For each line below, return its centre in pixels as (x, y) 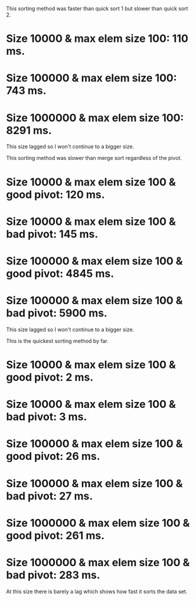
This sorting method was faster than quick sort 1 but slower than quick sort (97, 9)
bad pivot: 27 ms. (50, 496)
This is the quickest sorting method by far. (57, 341)
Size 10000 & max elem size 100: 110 (97, 39)
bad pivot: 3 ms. (47, 417)
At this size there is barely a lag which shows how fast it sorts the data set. (97, 591)
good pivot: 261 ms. (55, 535)
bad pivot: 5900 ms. (57, 313)
